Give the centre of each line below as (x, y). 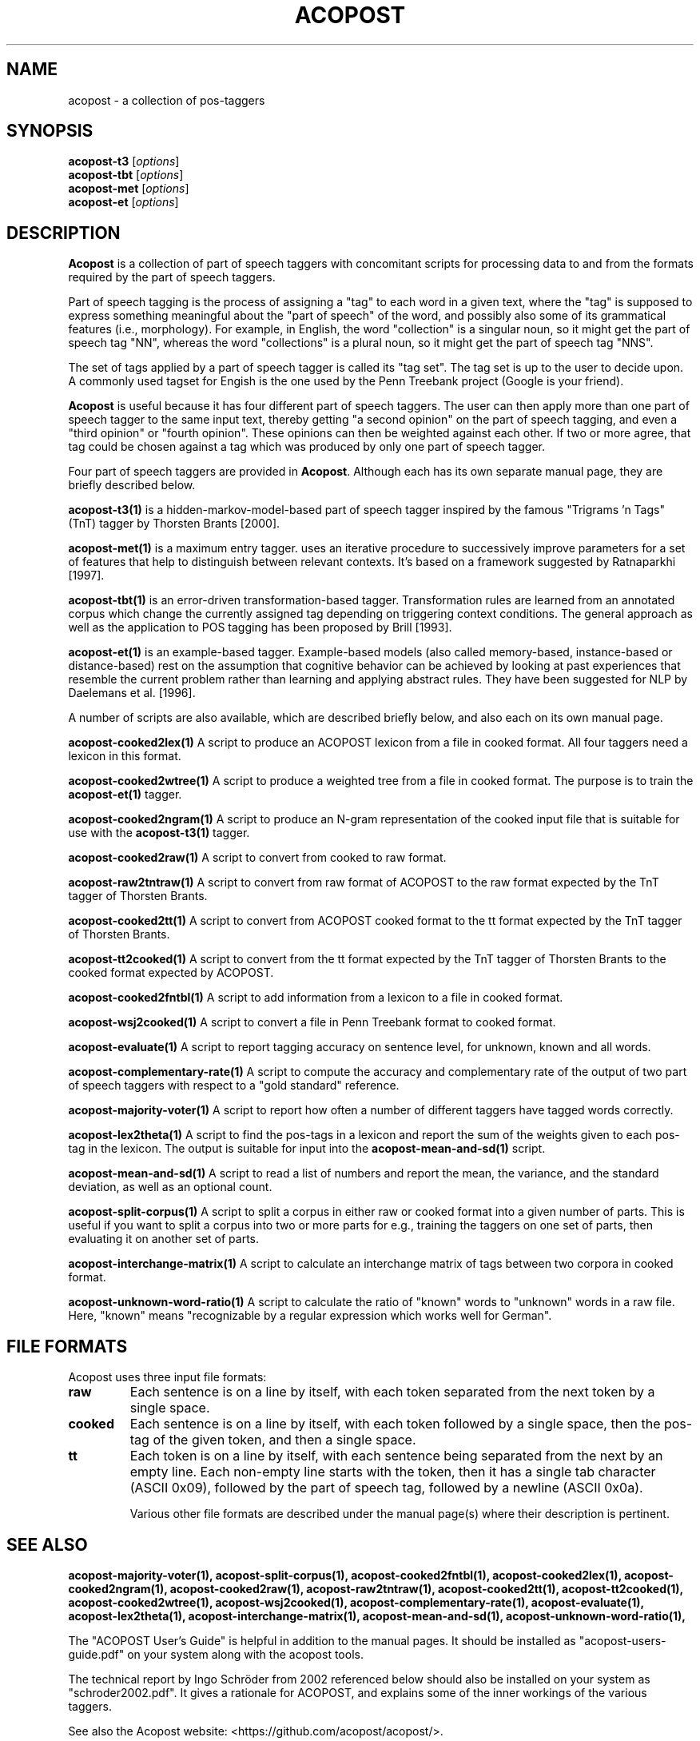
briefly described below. (132, 485)
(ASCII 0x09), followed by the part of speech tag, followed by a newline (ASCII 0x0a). (386, 1488)
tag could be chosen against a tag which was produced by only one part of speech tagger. (306, 447)
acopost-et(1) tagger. (125, 795)
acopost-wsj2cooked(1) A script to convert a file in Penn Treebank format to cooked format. (312, 1022)
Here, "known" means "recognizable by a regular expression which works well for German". (310, 1316)
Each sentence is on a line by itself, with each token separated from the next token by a (392, 1392)
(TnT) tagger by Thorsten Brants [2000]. (174, 524)
